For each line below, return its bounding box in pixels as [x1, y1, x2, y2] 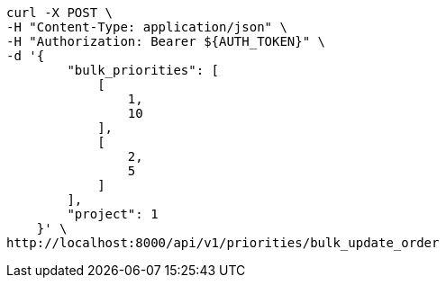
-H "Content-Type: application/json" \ [6, 20, 287, 34]
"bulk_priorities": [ [67, 63, 220, 77]
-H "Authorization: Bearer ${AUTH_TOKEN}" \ [6, 34, 326, 49]
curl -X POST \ [6, 5, 114, 20]
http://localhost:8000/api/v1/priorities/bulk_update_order [6, 236, 440, 250]
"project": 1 [67, 207, 159, 221]
